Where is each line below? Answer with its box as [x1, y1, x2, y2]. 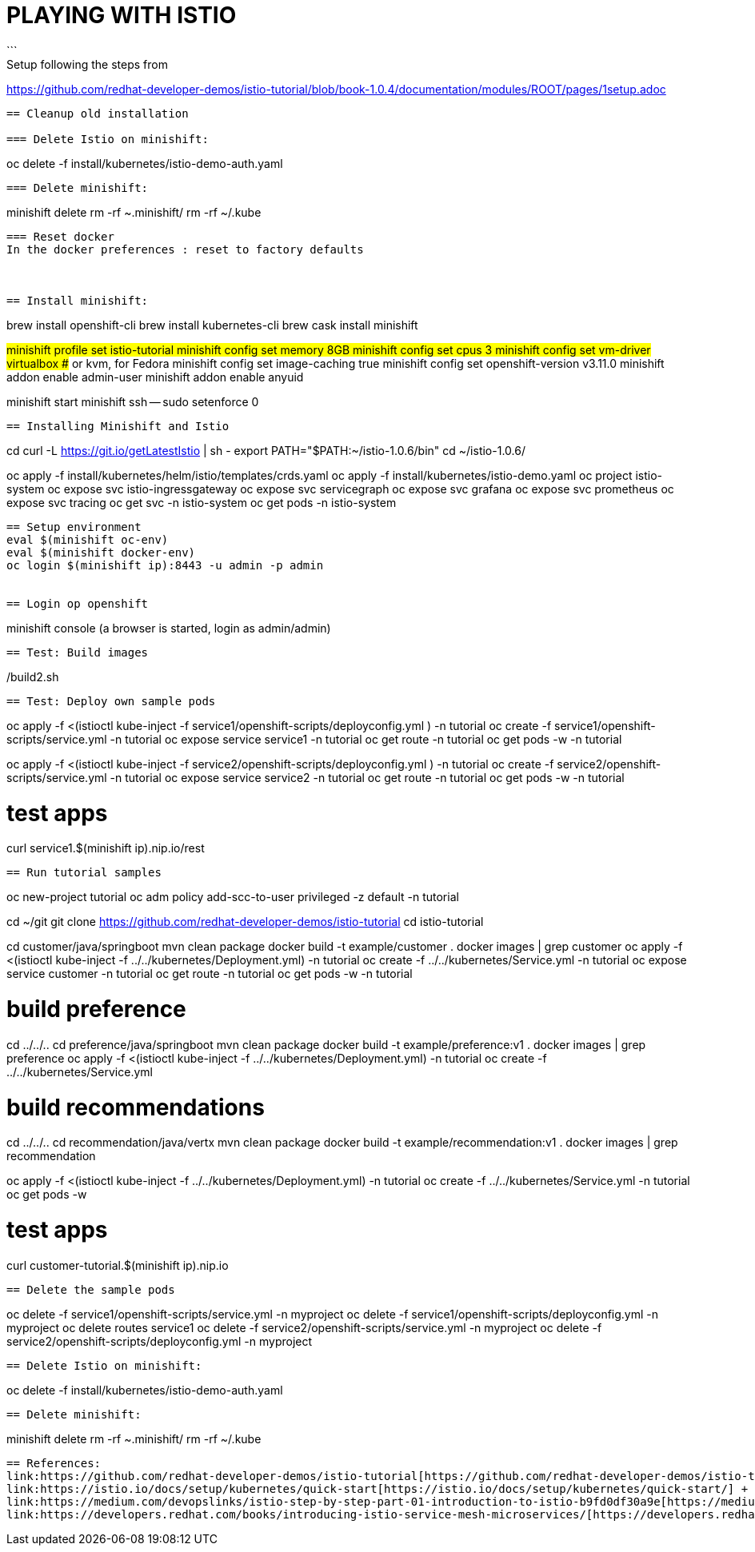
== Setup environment [6, 520, 142, 533]
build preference [6, 995, 186, 1023]
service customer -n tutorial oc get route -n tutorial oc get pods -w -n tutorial [6, 967, 413, 981]
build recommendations [6, 1093, 265, 1121]
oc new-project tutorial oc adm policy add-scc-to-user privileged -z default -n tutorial [6, 890, 459, 904]
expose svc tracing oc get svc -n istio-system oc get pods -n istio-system [6, 495, 397, 509]
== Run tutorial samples [6, 866, 162, 880]
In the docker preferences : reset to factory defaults [6, 242, 364, 256]
